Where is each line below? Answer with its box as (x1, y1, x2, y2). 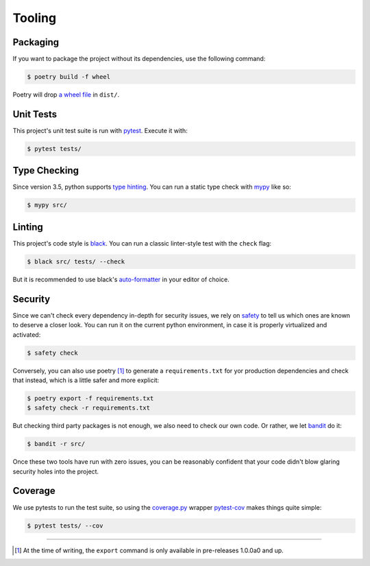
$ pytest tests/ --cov (27, 521, 103, 530)
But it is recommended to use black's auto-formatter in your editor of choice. (12, 275, 230, 283)
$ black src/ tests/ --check (27, 257, 125, 266)
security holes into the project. (12, 467, 99, 475)
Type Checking (12, 165, 79, 176)
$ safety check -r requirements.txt (27, 404, 151, 412)
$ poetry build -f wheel (27, 73, 111, 81)
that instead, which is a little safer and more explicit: (12, 376, 160, 384)
